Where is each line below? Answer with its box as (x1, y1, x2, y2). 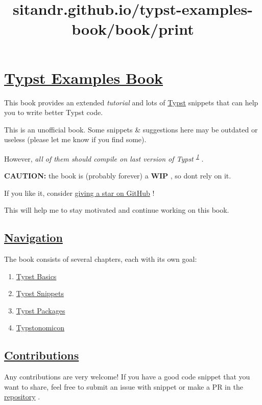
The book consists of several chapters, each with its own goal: (4, 254, 197, 264)
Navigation (4, 230, 63, 245)
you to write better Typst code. (4, 107, 103, 118)
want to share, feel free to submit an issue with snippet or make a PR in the (4, 381, 243, 392)
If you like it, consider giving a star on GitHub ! (4, 187, 155, 198)
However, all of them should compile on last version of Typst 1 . (4, 151, 204, 164)
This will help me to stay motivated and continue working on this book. (4, 205, 229, 215)
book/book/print (72, 18, 194, 39)
